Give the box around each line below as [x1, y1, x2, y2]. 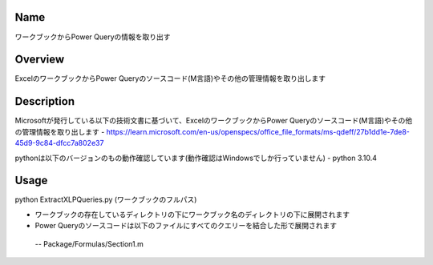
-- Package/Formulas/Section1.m [34, 239, 144, 248]
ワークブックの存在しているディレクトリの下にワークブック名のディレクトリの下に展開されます [34, 209, 350, 219]
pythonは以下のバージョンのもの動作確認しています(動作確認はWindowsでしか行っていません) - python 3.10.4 [14, 153, 377, 163]
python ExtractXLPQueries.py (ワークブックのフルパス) [14, 195, 197, 204]
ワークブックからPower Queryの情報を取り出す [14, 32, 172, 42]
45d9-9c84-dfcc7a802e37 [14, 139, 104, 148]
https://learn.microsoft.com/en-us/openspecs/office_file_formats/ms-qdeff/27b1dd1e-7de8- [106, 126, 411, 136]
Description [14, 94, 75, 108]
